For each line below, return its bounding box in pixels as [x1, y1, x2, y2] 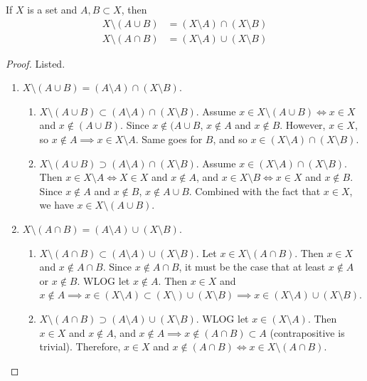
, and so [213, 132, 248, 147]
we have [39, 197, 74, 212]
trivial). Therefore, [39, 339, 121, 354]
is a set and [27, 2, 78, 16]
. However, [280, 118, 326, 132]
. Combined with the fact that [188, 183, 321, 198]
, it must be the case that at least [179, 259, 326, 274]
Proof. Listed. [6, 56, 65, 71]
